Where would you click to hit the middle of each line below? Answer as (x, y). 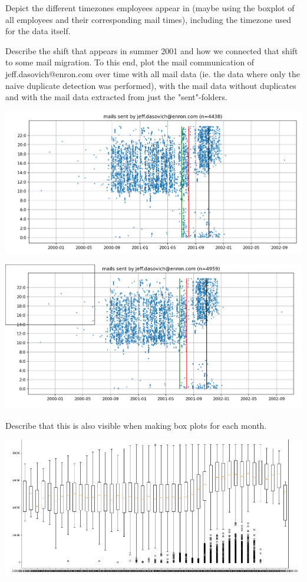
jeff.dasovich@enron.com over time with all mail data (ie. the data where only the (153, 73)
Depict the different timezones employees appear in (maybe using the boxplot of (150, 8)
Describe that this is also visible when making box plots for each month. (136, 425)
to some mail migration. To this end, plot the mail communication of (130, 62)
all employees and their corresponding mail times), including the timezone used (148, 19)
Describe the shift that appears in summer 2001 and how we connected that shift (152, 50)
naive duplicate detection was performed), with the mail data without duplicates (151, 85)
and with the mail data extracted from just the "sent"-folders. (116, 97)
